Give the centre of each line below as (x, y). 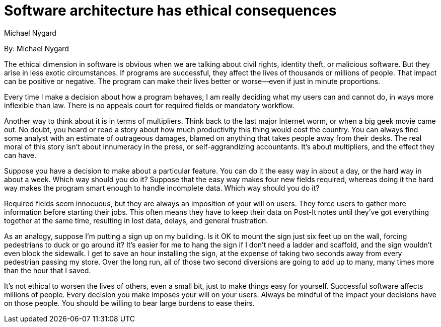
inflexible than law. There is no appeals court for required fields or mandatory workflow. (149, 105)
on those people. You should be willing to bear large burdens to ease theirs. (129, 303)
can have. (20, 155)
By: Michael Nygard (36, 48)
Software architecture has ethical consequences (170, 11)
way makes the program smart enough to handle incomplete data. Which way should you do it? (162, 188)
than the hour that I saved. (48, 270)
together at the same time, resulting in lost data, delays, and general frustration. (136, 220)
